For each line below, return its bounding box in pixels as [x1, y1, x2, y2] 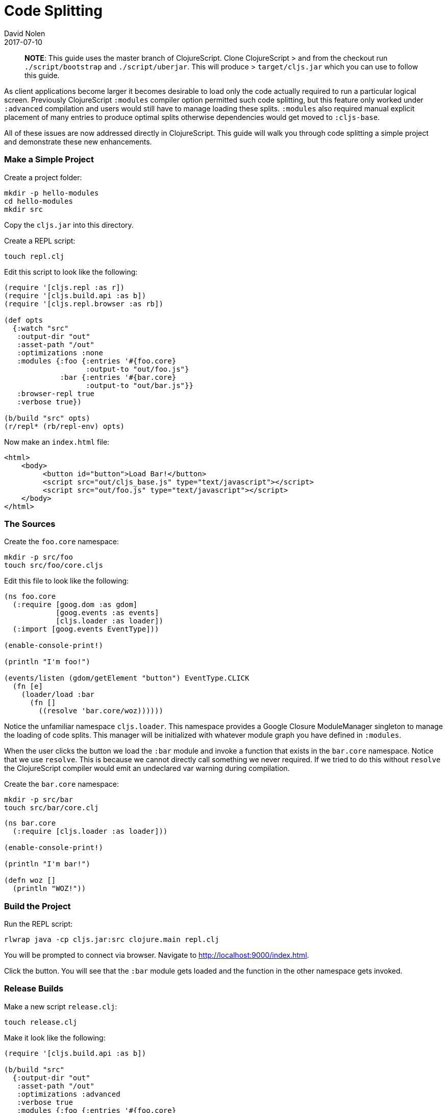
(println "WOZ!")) [12, 884, 86, 893]
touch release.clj [4, 1018, 78, 1026]
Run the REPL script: [4, 920, 73, 928]
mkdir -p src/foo [4, 553, 73, 562]
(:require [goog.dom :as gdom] [12, 600, 138, 609]
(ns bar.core [4, 819, 56, 828]
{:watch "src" [12, 324, 69, 332]
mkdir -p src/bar [4, 795, 73, 804]
